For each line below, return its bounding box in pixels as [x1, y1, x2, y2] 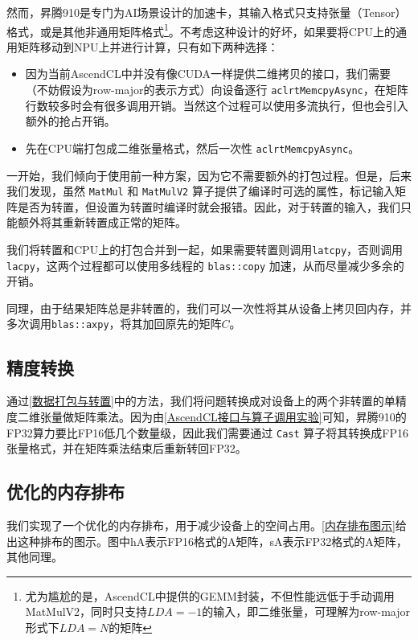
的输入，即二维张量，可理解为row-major [202, 603, 411, 620]
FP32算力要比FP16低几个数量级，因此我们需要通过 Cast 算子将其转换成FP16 [6, 424, 408, 441]
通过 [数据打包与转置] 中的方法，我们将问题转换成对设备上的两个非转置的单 [6, 392, 395, 409]
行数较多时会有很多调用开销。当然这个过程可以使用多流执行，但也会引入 [25, 96, 408, 113]
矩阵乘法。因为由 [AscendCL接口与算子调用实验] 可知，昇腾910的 [73, 408, 407, 425]
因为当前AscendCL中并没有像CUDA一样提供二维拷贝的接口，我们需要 [25, 65, 391, 82]
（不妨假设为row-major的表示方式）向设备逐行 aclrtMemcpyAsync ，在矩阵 [25, 81, 408, 98]
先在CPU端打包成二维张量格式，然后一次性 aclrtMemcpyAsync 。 [25, 139, 360, 156]
